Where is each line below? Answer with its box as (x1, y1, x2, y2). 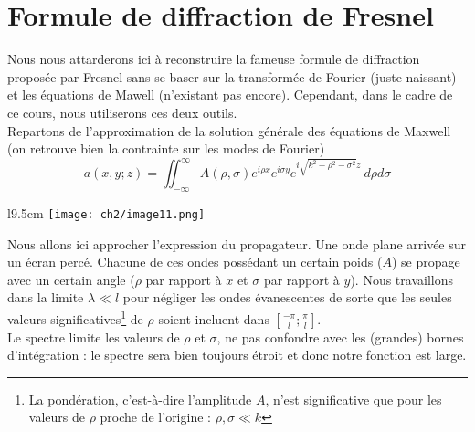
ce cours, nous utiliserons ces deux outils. (7, 102, 237, 121)
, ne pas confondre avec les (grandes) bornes (216, 327, 464, 346)
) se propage (391, 252, 460, 271)
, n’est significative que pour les (265, 389, 442, 408)
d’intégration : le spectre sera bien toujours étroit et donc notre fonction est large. (7, 345, 467, 364)
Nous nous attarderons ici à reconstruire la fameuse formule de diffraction (7, 49, 420, 68)
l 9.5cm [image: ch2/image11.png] (7, 203, 206, 222)
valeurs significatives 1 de (7, 307, 143, 328)
